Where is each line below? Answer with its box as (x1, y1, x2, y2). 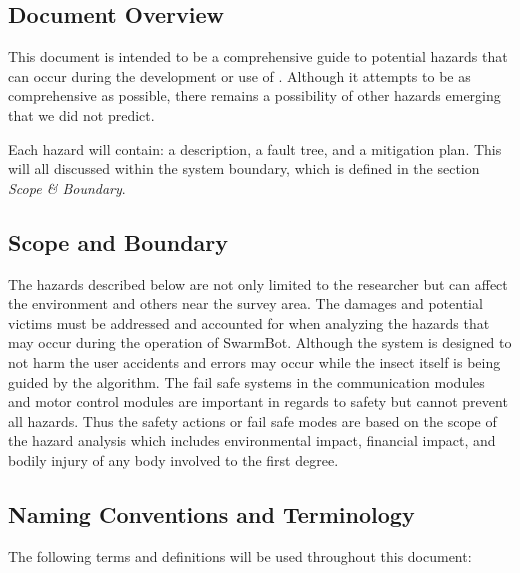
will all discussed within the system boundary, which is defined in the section (8, 158, 480, 179)
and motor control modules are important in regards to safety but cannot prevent (8, 391, 508, 412)
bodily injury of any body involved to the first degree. (8, 449, 339, 470)
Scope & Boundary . (8, 177, 126, 198)
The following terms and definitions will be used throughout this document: (8, 545, 472, 566)
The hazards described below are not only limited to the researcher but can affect (8, 273, 508, 294)
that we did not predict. (8, 104, 155, 125)
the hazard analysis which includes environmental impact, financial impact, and (8, 430, 496, 451)
